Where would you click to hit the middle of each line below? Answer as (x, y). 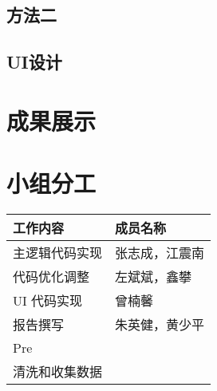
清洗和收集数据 (58, 372)
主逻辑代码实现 (58, 253)
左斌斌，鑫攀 (154, 277)
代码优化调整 (51, 277)
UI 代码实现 (48, 301)
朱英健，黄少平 (160, 325)
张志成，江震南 (160, 253)
